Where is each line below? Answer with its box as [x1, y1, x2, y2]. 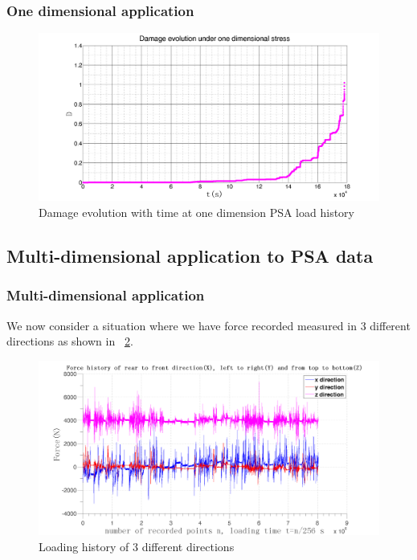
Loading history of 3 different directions [39, 538, 235, 554]
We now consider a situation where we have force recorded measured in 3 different [6, 317, 411, 333]
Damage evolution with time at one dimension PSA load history [39, 203, 354, 220]
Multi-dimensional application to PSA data [6, 243, 374, 268]
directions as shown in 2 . [6, 333, 133, 349]
